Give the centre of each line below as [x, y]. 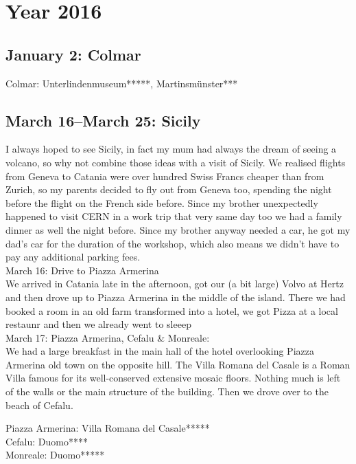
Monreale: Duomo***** [55, 455]
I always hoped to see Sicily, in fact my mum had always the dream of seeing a [171, 149]
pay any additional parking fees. [73, 257]
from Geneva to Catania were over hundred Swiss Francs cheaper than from [165, 176]
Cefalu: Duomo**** [47, 441]
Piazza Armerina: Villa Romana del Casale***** [108, 428]
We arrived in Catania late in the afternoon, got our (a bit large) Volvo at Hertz [175, 284]
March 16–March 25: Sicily [103, 120]
